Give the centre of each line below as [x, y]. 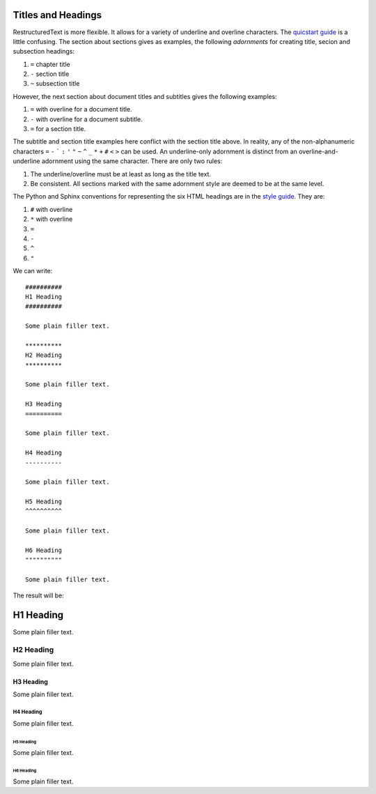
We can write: [33, 271]
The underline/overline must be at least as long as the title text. [121, 174]
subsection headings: [44, 52]
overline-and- [318, 151]
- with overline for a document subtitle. [86, 119]
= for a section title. [58, 129]
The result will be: [38, 595]
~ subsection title [55, 84]
